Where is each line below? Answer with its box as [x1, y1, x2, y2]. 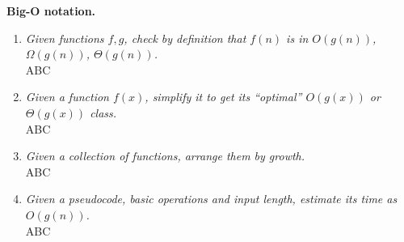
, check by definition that [124, 29, 246, 46]
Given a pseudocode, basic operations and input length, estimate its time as [25, 190, 398, 207]
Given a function [25, 88, 109, 105]
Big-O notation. [6, 2, 96, 19]
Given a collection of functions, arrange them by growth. [25, 147, 305, 164]
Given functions [25, 29, 104, 46]
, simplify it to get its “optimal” [145, 88, 302, 105]
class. [90, 104, 117, 121]
